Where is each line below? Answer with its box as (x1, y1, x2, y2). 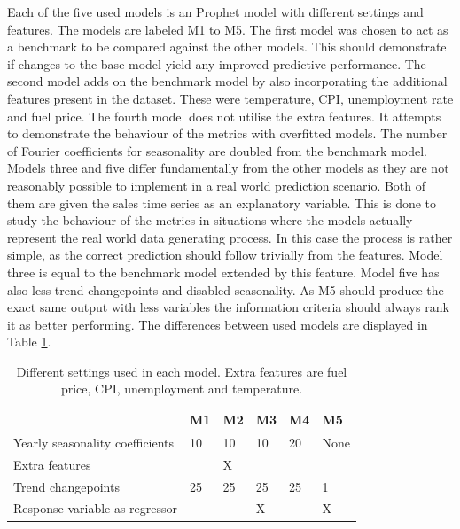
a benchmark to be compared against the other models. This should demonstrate (7, 37, 447, 56)
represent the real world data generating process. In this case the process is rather (7, 228, 453, 246)
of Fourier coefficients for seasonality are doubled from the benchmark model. (7, 141, 427, 159)
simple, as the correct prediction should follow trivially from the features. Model (7, 245, 443, 264)
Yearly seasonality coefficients (13, 432, 175, 451)
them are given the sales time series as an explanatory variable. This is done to (7, 193, 437, 212)
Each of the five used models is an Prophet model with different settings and (7, 3, 424, 20)
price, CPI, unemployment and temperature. (60, 379, 303, 398)
